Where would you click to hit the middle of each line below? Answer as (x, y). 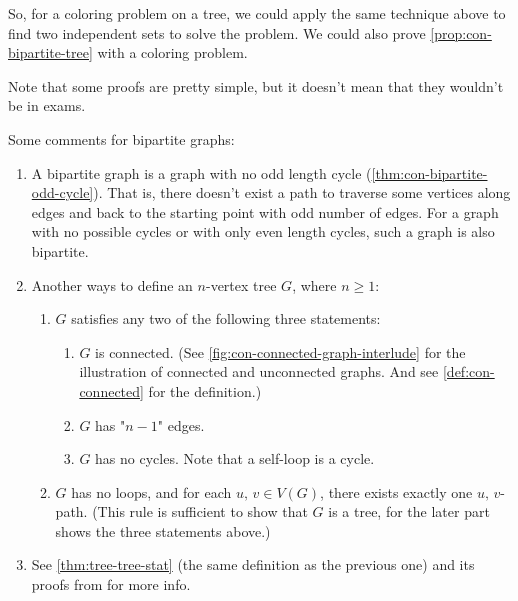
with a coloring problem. (172, 52)
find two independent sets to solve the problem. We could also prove (217, 32)
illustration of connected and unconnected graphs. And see (259, 371)
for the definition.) (205, 390)
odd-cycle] (62, 192)
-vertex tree (241, 284)
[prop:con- (461, 32)
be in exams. (47, 105)
